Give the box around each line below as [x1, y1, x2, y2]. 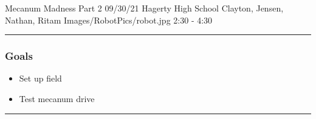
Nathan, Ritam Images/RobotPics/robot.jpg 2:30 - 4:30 [5, 13, 213, 26]
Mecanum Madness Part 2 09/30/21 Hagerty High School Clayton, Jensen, [5, 2, 284, 14]
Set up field [19, 72, 62, 85]
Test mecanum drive [19, 92, 95, 105]
